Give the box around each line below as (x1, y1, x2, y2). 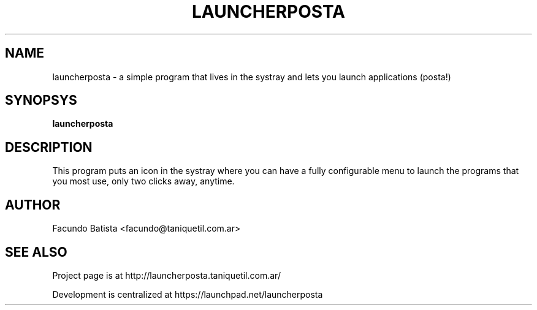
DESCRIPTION (5, 139, 93, 155)
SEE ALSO (5, 244, 67, 260)
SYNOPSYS (5, 93, 77, 108)
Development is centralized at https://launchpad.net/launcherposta (52, 289, 323, 300)
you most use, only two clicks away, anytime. (52, 176, 235, 187)
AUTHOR (5, 197, 61, 213)
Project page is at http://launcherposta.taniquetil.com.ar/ (52, 270, 281, 281)
